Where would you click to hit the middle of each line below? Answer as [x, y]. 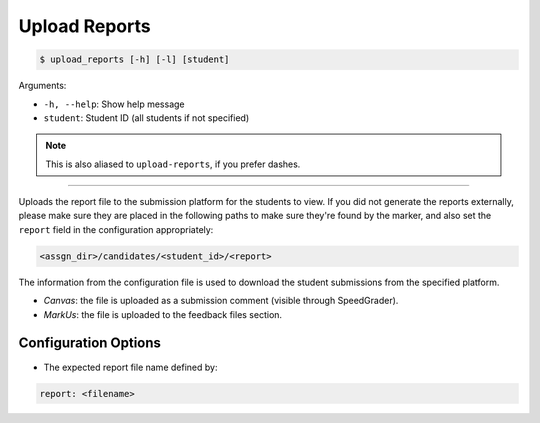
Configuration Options [90, 343]
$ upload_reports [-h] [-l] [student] [134, 59]
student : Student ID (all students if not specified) [146, 117]
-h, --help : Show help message [114, 104]
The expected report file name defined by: [130, 367]
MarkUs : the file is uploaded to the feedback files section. [163, 314]
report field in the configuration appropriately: [116, 229]
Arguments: [42, 86]
